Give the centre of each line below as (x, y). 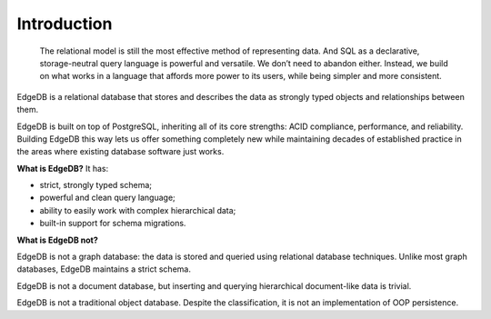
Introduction (65, 24)
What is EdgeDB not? (58, 240)
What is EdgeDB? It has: (63, 168)
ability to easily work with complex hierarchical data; (138, 210)
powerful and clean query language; (108, 198)
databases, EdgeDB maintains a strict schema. (104, 269)
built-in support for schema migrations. (113, 224)
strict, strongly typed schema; (95, 185)
